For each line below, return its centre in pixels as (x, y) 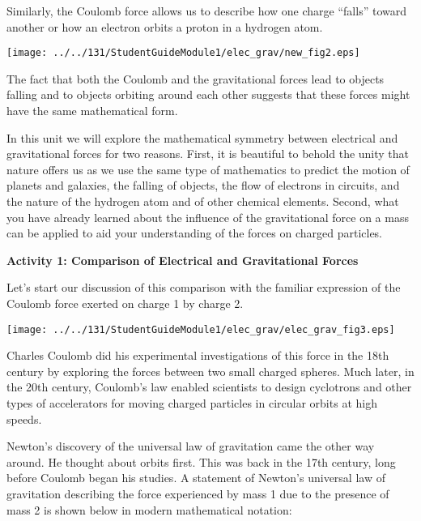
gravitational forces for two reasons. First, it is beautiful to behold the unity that (208, 154)
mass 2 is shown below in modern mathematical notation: (149, 509)
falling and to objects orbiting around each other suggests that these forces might (208, 94)
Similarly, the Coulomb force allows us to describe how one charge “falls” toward (206, 11)
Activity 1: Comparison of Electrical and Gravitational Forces (183, 260)
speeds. (24, 419)
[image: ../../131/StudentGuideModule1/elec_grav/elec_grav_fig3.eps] (201, 329)
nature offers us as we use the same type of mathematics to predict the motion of (208, 169)
